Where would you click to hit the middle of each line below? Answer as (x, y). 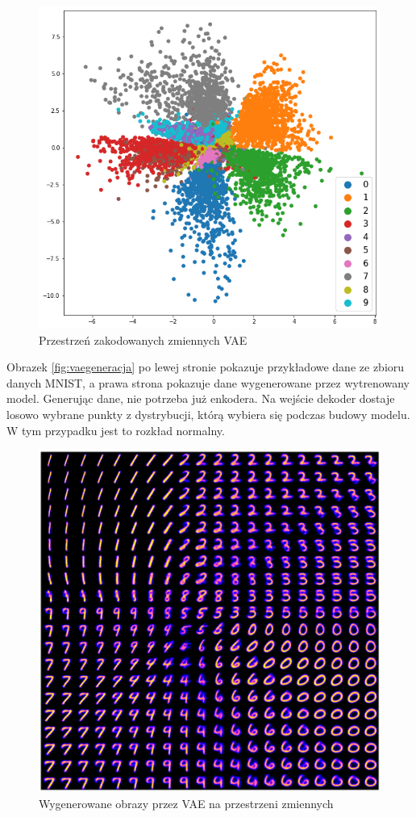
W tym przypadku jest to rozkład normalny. (116, 430)
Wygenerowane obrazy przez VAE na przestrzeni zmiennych (186, 803)
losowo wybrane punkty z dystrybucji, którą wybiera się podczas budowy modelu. (208, 414)
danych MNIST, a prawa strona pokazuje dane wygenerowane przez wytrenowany (208, 382)
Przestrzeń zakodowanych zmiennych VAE (143, 339)
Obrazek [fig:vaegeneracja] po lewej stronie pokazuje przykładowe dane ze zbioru (206, 367)
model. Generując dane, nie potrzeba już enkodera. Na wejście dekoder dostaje (201, 398)
